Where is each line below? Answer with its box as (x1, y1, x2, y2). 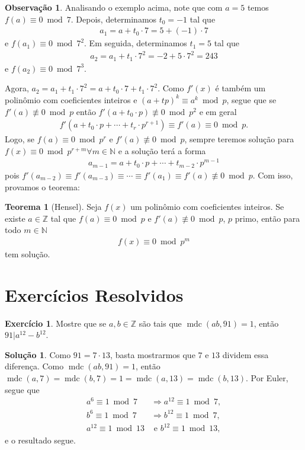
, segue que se (226, 93, 277, 106)
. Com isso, (252, 168, 293, 181)
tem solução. (5, 247, 50, 260)
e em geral (199, 105, 237, 117)
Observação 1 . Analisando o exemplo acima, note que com (5, 1, 223, 13)
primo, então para (235, 212, 300, 224)
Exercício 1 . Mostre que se (5, 317, 107, 329)
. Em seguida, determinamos (84, 37, 187, 49)
